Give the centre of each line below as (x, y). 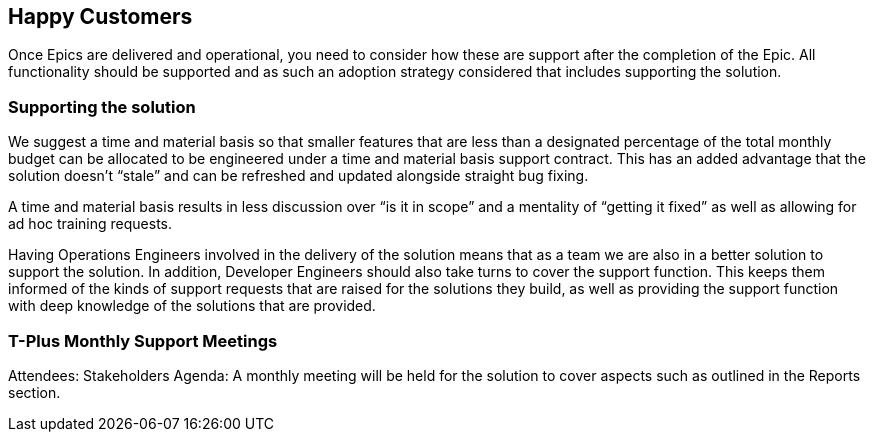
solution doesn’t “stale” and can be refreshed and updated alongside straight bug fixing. (298, 176)
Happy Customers (100, 16)
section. (34, 392)
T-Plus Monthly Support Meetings (143, 340)
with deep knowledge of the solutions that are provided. (192, 306)
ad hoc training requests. (90, 224)
